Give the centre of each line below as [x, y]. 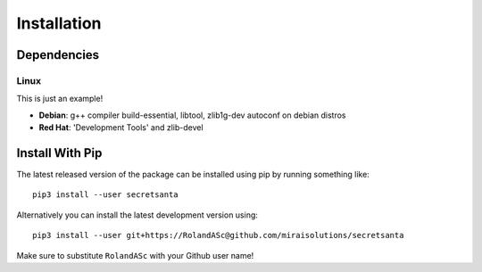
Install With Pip [59, 153]
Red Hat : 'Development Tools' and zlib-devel [121, 128]
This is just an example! [60, 99]
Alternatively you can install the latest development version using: [137, 215]
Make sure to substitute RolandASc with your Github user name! [135, 255]
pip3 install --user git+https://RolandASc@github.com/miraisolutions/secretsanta [218, 235]
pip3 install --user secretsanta [105, 195]
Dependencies [58, 55]
